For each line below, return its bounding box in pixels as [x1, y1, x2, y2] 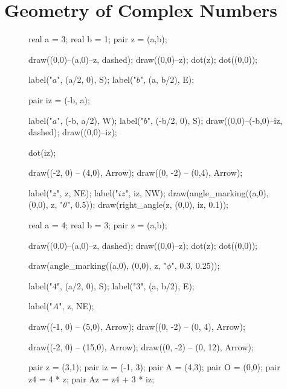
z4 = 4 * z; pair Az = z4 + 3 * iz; [28, 372, 155, 385]
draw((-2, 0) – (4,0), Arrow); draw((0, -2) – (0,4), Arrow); [28, 166, 243, 179]
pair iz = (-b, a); [28, 93, 90, 106]
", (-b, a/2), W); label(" [57, 114, 144, 126]
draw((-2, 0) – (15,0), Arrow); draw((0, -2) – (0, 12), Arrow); [28, 340, 254, 353]
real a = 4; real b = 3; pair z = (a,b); [28, 219, 167, 231]
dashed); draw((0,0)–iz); [28, 126, 117, 138]
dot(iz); [28, 146, 56, 158]
